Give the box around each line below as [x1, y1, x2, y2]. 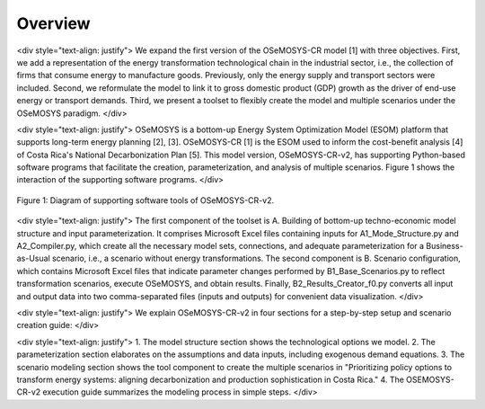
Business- [426, 241, 463, 252]
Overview [16, 13, 91, 33]
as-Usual [16, 253, 51, 264]
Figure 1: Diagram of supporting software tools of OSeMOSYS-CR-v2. [16, 194, 274, 206]
